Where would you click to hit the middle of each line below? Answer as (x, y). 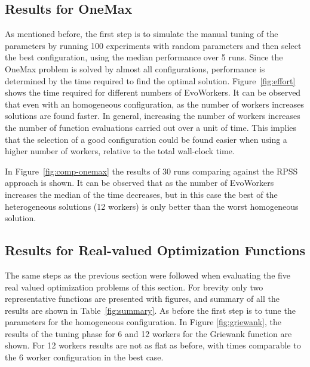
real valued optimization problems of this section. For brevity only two (134, 287)
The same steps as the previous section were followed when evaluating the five (148, 275)
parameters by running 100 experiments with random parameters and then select (153, 45)
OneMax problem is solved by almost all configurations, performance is (135, 68)
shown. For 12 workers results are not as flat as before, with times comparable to (153, 345)
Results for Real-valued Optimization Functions (155, 250)
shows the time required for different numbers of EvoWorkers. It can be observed (153, 92)
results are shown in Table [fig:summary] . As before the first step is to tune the (150, 310)
